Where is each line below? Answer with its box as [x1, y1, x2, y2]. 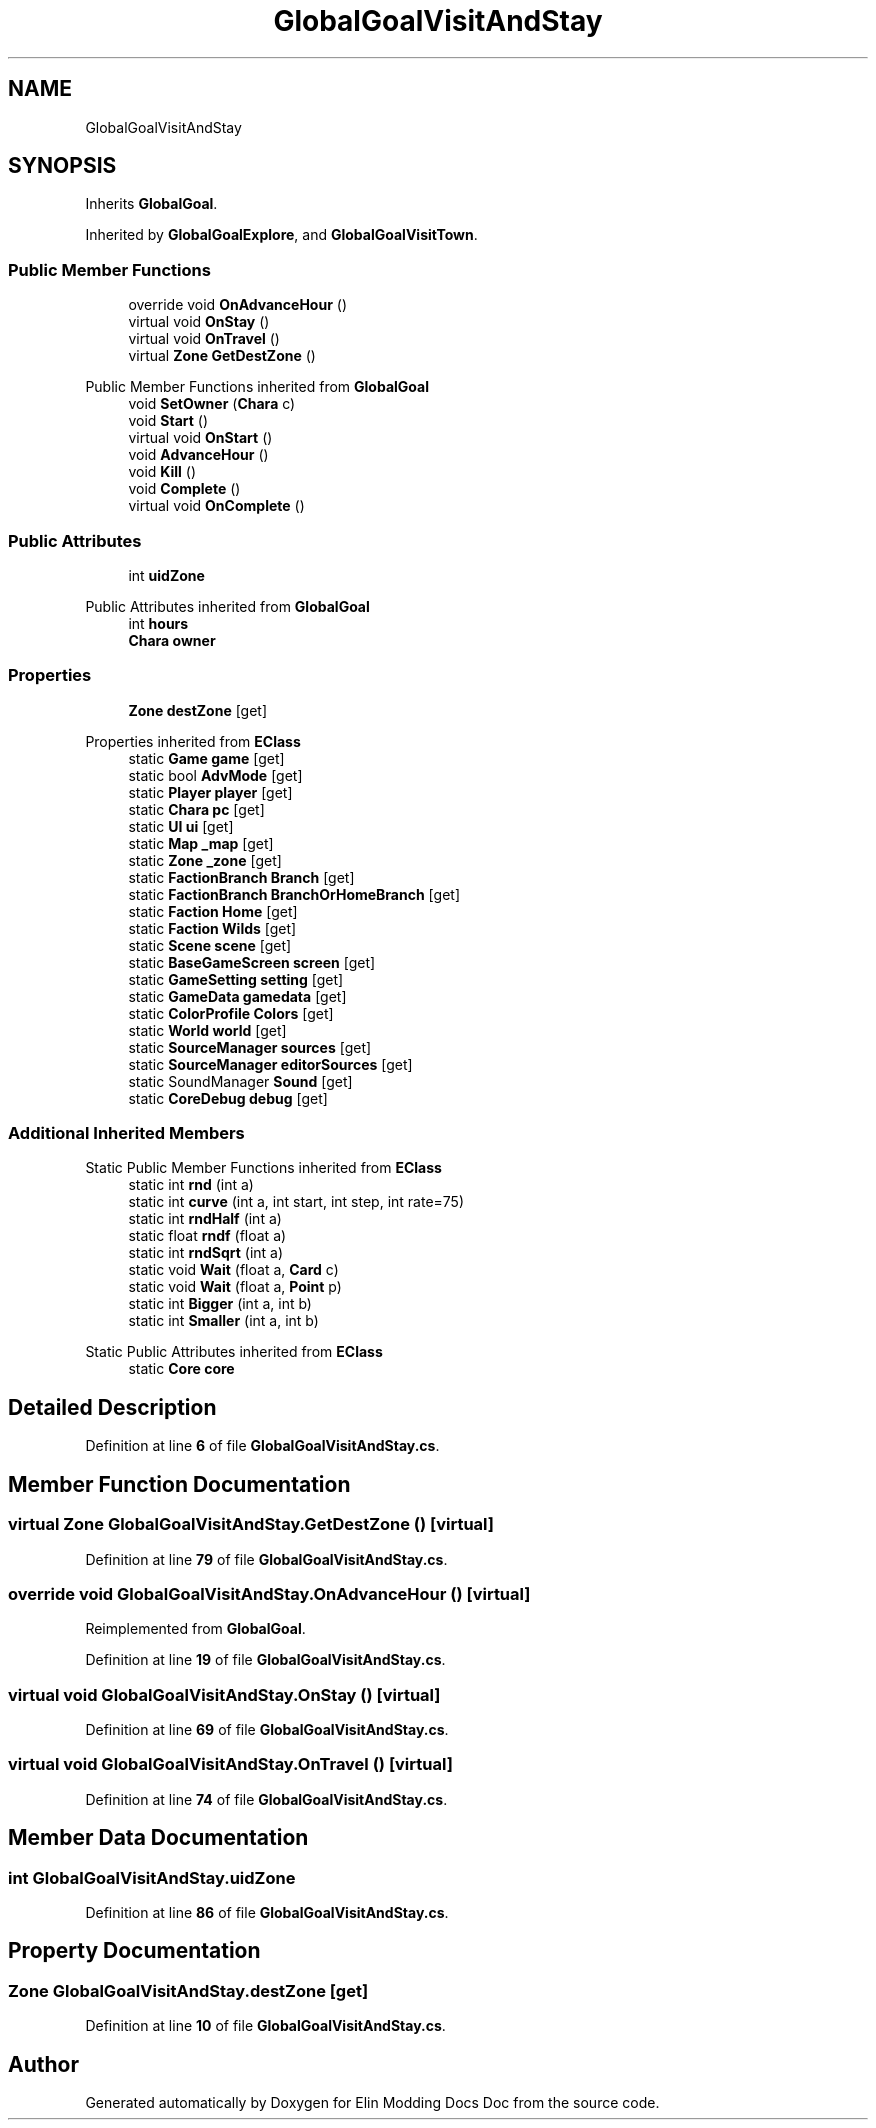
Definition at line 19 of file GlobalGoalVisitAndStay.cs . [85, 1651, 446, 1669]
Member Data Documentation [8, 1825, 309, 1851]
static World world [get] [128, 1021, 287, 1039]
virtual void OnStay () [128, 313, 270, 331]
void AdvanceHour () [128, 446, 269, 464]
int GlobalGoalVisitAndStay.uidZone [8, 1867, 296, 1888]
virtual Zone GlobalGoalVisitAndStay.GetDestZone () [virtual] [8, 1514, 494, 1535]
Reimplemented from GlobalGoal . [85, 1620, 306, 1638]
